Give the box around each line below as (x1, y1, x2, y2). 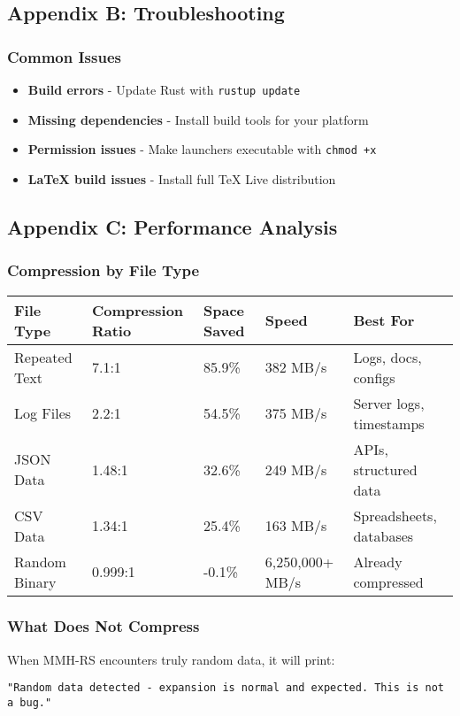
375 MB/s (264, 403, 327, 423)
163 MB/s (264, 515, 327, 535)
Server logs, (353, 392, 425, 413)
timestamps (353, 412, 425, 434)
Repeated (14, 346, 73, 367)
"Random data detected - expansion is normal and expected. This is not (7, 681, 444, 695)
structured (353, 458, 418, 480)
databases (353, 525, 414, 546)
